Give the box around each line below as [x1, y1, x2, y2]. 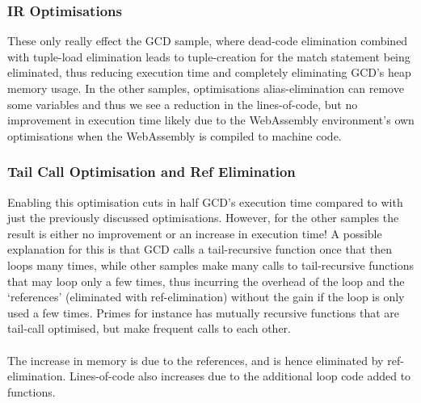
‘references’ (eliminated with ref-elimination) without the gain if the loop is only [7, 288, 405, 305]
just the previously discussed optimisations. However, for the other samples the [7, 209, 399, 226]
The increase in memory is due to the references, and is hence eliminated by [7, 351, 384, 368]
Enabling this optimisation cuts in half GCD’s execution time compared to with [7, 193, 403, 210]
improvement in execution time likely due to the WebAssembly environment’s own [7, 111, 415, 128]
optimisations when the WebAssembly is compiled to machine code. [7, 127, 342, 144]
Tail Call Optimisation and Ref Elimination [7, 162, 296, 182]
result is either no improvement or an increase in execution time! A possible [7, 225, 382, 241]
